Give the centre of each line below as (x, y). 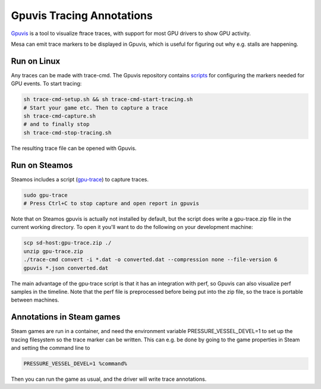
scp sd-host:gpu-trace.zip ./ (67, 243)
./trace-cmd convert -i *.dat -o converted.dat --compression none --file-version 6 (150, 260)
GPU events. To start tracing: (46, 84)
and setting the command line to (51, 348)
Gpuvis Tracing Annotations (82, 15)
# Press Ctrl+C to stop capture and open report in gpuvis (111, 203)
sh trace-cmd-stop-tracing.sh (67, 133)
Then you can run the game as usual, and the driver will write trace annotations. (109, 379)
